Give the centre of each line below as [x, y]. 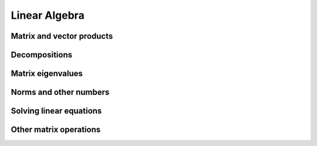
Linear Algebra [48, 15]
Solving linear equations [56, 111]
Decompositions [42, 55]
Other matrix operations [56, 130]
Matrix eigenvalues [47, 74]
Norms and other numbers [60, 92]
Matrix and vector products [62, 36]
